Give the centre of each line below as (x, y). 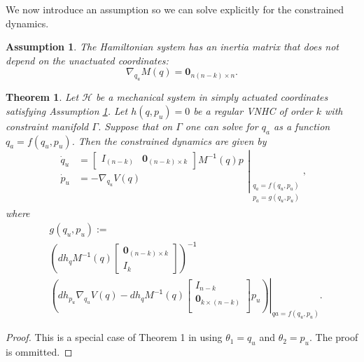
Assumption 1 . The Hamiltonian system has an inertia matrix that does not (172, 47)
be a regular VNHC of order (253, 110)
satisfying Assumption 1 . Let (67, 110)
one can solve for (222, 126)
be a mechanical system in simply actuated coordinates (212, 97)
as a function (302, 126)
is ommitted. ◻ (39, 352)
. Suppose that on (135, 126)
